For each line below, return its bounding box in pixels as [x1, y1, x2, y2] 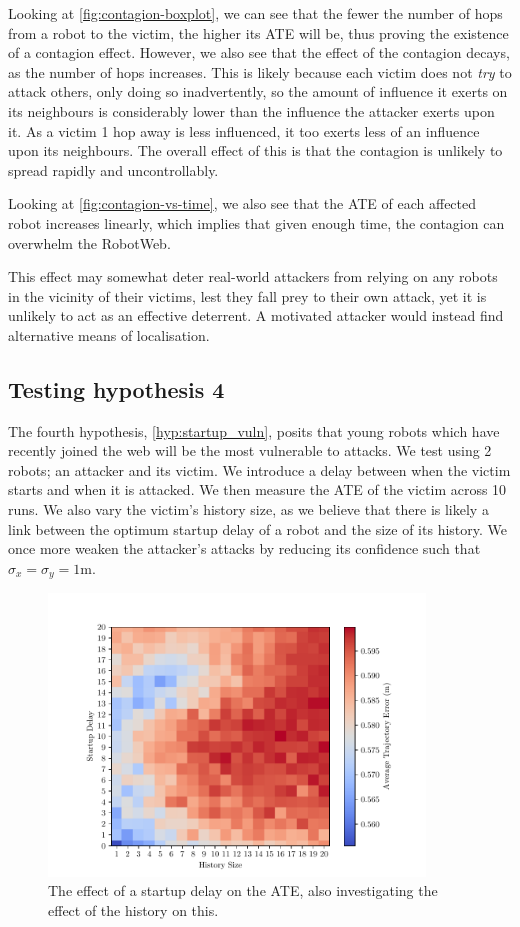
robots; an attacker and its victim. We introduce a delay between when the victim [8, 459, 511, 480]
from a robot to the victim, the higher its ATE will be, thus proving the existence [8, 22, 509, 43]
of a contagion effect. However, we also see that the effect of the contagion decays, [8, 42, 510, 63]
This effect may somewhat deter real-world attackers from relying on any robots [8, 266, 498, 287]
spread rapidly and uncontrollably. [8, 159, 219, 180]
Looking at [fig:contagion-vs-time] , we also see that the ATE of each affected [8, 193, 477, 214]
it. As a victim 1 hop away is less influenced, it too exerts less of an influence [8, 120, 480, 141]
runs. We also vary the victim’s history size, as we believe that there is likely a [8, 499, 489, 520]
